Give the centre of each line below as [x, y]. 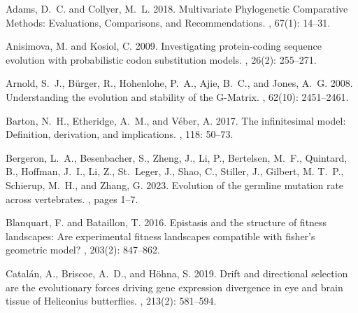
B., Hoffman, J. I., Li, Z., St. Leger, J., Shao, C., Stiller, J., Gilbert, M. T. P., [175, 171]
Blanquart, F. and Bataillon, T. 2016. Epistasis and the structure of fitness [166, 222]
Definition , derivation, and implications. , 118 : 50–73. [120, 134]
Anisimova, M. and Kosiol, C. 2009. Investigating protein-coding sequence [164, 46]
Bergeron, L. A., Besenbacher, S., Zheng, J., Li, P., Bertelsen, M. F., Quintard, [177, 157]
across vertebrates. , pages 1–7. [72, 199]
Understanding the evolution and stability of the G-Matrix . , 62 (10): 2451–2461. [177, 96]
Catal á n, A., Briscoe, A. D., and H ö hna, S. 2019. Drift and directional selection [177, 273]
